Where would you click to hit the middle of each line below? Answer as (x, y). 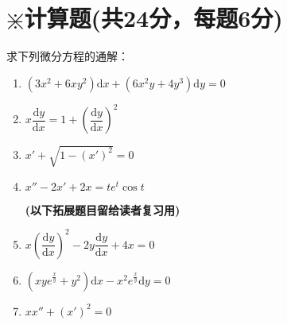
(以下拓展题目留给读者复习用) (103, 209)
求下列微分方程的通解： (68, 56)
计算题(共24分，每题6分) (153, 18)
